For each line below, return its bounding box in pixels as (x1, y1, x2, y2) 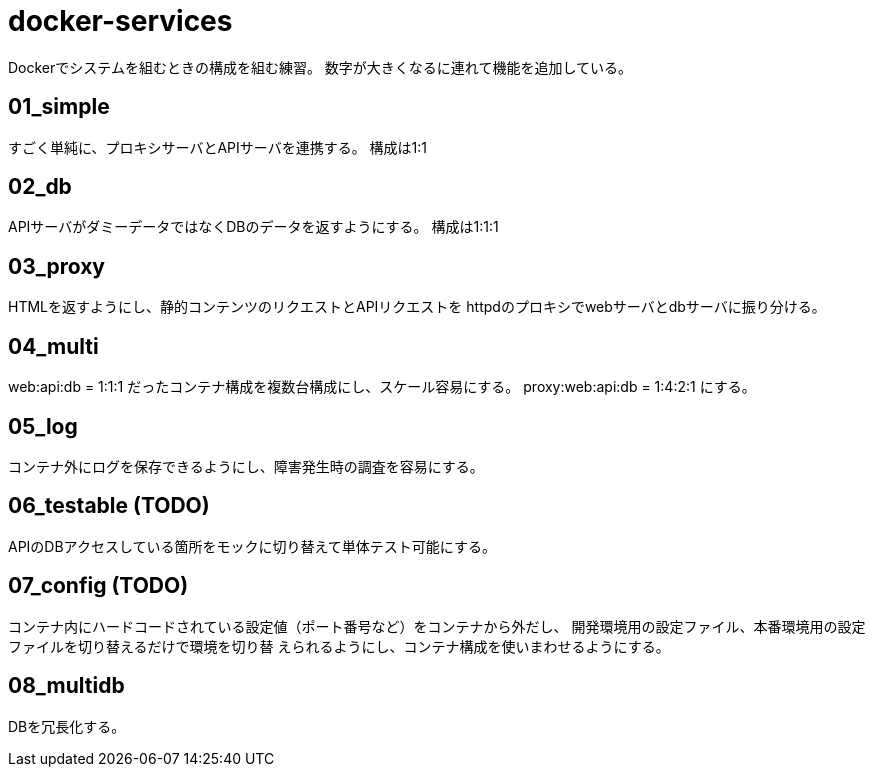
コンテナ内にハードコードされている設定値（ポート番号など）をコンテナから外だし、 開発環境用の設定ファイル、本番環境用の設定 (8, 617, 866, 635)
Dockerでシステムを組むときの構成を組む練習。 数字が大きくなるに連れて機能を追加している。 (8, 58, 632, 76)
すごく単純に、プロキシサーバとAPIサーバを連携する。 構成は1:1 (8, 138, 428, 156)
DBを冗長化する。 (8, 717, 126, 735)
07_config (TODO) (8, 573, 189, 599)
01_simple (8, 94, 110, 120)
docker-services (8, 4, 233, 38)
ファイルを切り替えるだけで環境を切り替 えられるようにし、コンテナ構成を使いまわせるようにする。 (8, 637, 670, 655)
